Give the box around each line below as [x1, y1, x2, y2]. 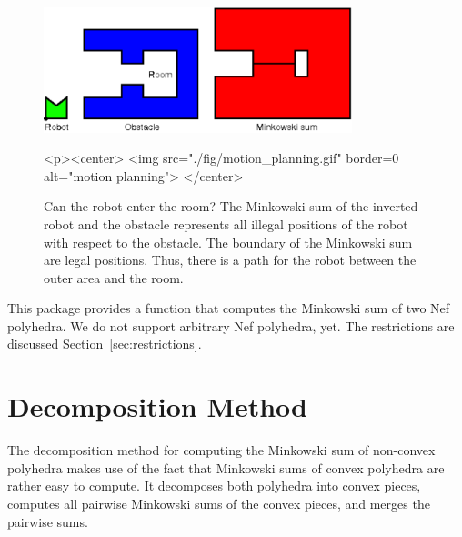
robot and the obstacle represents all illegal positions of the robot [44, 214, 408, 233]
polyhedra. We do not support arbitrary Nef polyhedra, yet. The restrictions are [7, 316, 455, 335]
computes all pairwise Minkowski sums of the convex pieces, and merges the [7, 493, 430, 512]
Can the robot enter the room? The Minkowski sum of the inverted [44, 197, 418, 216]
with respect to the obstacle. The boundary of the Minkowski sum [44, 232, 413, 251]
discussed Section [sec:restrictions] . [7, 334, 202, 353]
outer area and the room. [44, 268, 184, 287]
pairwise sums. [7, 512, 88, 531]
